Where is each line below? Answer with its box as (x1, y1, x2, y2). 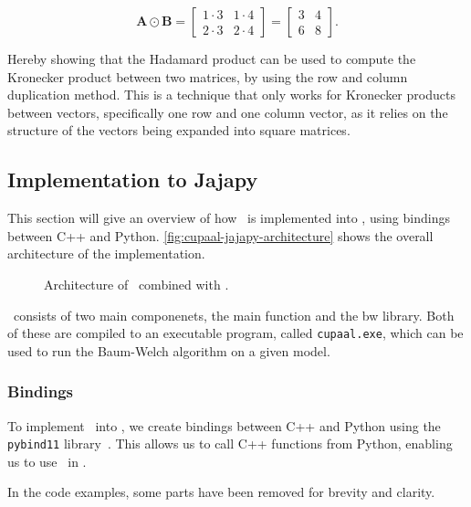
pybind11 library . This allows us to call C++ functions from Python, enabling (7, 434, 453, 453)
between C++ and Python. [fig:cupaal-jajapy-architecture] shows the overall (7, 226, 434, 245)
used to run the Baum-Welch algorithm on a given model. (7, 341, 330, 360)
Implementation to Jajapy (7, 165, 258, 194)
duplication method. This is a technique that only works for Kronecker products (7, 85, 455, 104)
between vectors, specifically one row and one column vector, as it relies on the (7, 102, 448, 121)
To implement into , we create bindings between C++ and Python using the (7, 416, 441, 435)
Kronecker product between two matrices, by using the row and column (7, 67, 408, 86)
